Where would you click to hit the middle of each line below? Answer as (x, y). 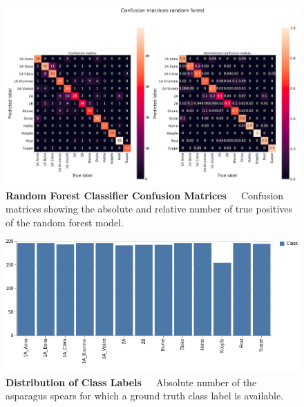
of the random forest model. (65, 222)
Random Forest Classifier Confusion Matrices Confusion (145, 195)
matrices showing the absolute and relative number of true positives (149, 209)
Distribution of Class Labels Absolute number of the (131, 382)
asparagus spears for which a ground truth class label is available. (145, 396)
